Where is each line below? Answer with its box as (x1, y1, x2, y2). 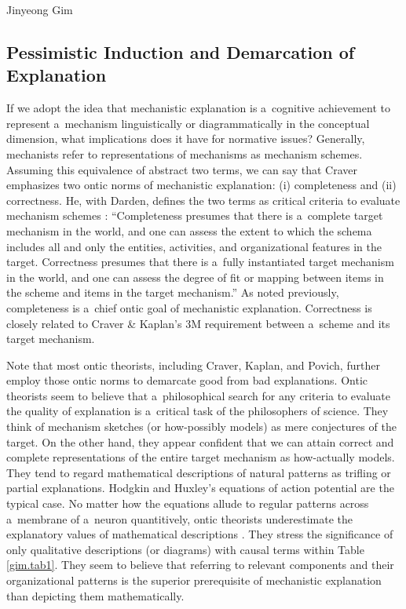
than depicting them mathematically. (6, 587, 185, 604)
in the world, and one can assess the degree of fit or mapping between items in (6, 268, 384, 285)
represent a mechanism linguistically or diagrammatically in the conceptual (6, 115, 370, 131)
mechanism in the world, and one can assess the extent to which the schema (6, 222, 372, 239)
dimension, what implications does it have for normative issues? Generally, (6, 130, 365, 147)
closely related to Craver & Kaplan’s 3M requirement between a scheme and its (6, 315, 390, 331)
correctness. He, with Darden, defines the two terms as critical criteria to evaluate (6, 191, 401, 208)
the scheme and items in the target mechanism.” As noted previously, (6, 284, 339, 301)
